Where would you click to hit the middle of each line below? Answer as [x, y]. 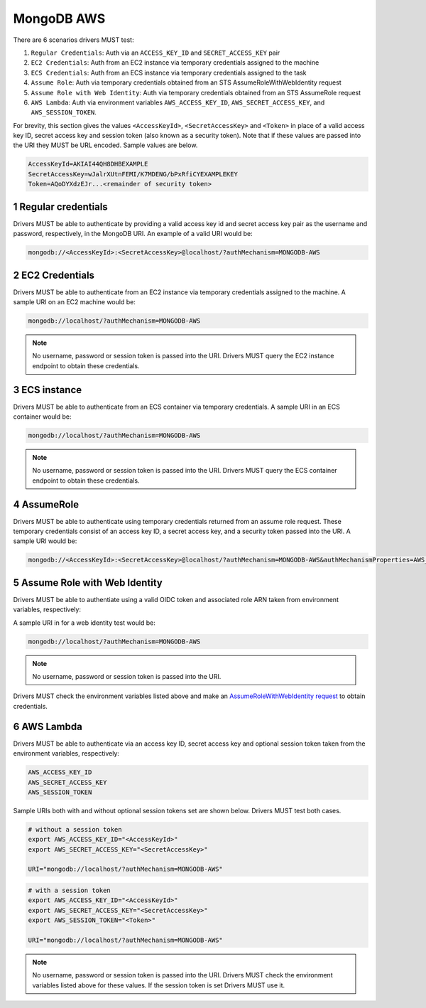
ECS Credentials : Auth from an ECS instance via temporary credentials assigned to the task [169, 73]
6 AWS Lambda [48, 726]
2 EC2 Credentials [54, 275]
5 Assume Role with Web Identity [88, 583]
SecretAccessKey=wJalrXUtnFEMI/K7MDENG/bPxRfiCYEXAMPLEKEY [133, 174]
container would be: [42, 417]
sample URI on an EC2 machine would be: [75, 301]
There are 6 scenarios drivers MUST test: [73, 40]
